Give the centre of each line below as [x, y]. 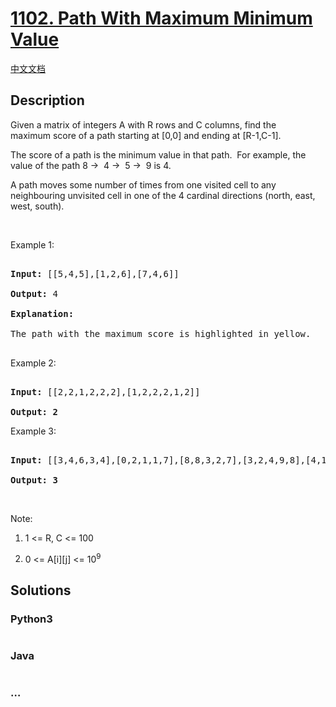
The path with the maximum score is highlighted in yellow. [161, 333]
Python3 [31, 619]
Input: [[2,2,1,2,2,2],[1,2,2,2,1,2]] [105, 391]
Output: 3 [34, 480]
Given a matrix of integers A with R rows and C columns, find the [143, 124]
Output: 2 [34, 411]
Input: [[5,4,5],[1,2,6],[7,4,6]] [95, 273]
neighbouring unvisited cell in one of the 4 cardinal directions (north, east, [163, 195]
